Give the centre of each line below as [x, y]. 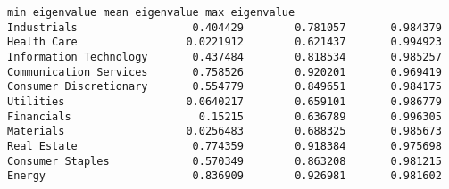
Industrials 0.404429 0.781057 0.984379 [224, 27]
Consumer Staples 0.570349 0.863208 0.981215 [224, 161]
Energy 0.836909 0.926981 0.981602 [224, 176]
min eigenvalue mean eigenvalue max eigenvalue [151, 12]
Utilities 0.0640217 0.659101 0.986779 [224, 101]
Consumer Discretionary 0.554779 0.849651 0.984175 [224, 87]
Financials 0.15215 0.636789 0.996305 [224, 116]
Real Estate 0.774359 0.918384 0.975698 [224, 146]
